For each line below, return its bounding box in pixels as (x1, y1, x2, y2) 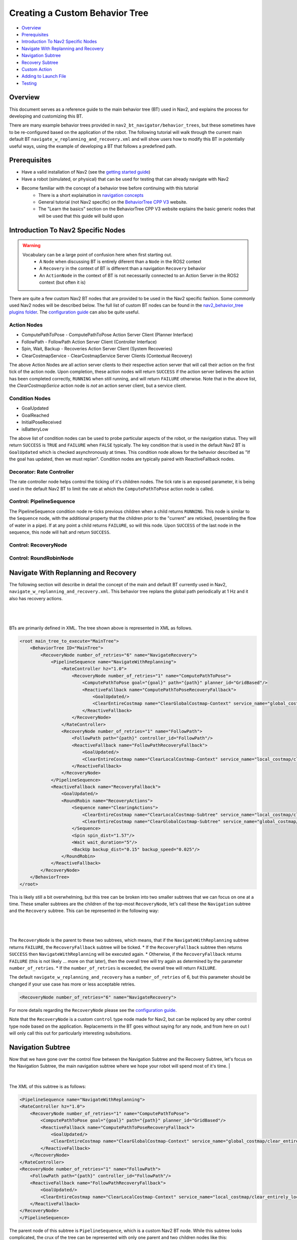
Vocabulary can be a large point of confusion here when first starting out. (22, 251, 173, 257)
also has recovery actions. (9, 595, 63, 601)
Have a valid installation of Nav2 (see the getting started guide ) (21, 169, 150, 175)
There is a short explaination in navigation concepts (38, 192, 144, 198)
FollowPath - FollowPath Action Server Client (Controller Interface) (21, 339, 157, 345)
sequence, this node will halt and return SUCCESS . (9, 529, 111, 535)
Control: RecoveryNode (9, 541, 67, 548)
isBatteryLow (21, 426, 49, 432)
